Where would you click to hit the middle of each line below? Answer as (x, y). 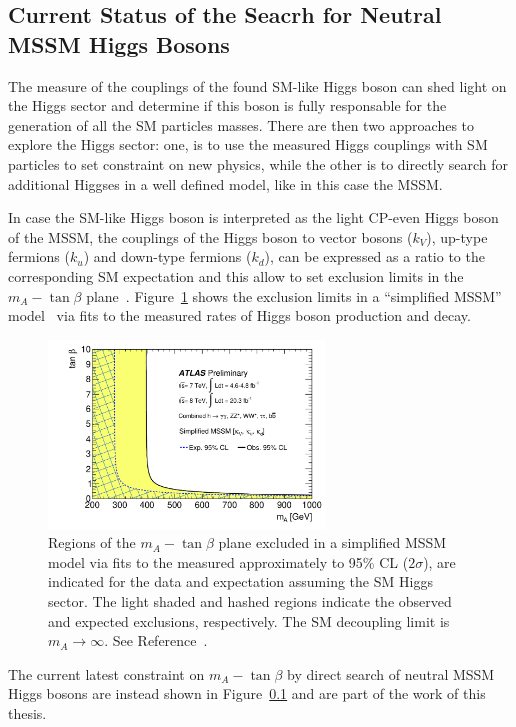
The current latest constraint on (106, 673)
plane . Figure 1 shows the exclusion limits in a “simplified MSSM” (294, 295)
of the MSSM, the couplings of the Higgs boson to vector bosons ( (210, 236)
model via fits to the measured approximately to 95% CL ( (228, 561)
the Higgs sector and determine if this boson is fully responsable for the (227, 105)
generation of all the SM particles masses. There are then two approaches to (241, 124)
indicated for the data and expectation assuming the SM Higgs (240, 581)
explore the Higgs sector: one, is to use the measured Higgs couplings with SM (248, 144)
